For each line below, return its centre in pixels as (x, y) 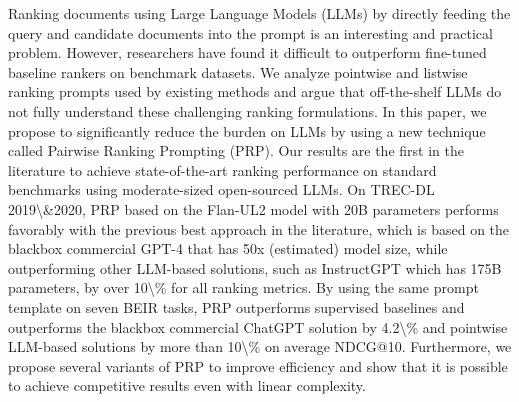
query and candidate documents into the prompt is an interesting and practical (250, 32)
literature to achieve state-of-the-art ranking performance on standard (222, 169)
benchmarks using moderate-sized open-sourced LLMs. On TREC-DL (221, 189)
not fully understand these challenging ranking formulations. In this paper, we (247, 110)
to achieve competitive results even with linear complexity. (187, 385)
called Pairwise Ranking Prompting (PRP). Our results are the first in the (236, 150)
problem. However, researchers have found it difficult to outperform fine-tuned (247, 52)
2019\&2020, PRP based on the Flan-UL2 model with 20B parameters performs (253, 208)
